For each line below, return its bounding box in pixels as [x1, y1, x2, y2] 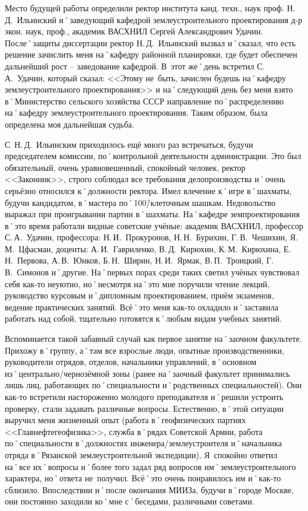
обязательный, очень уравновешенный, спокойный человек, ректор [5, 161, 246, 173]
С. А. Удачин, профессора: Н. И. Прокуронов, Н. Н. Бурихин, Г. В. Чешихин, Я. [5, 231, 298, 243]
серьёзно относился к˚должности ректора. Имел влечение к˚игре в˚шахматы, [5, 184, 292, 196]
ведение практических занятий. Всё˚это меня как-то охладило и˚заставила [5, 300, 279, 313]
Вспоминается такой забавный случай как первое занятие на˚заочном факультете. [5, 332, 302, 345]
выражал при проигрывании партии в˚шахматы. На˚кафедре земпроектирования [5, 208, 300, 220]
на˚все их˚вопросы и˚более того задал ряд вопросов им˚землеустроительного [5, 460, 296, 472]
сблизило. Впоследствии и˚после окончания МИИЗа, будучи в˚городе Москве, [5, 483, 294, 496]
